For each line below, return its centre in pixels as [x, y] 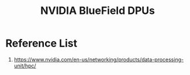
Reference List [41, 43]
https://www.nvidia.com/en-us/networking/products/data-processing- [99, 59]
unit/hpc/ [25, 66]
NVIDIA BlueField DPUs [98, 11]
